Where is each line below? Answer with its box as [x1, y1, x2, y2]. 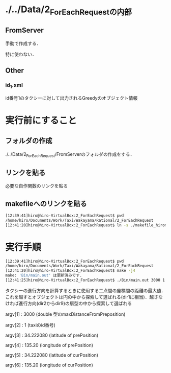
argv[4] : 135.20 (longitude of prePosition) [5, 342, 93, 348]
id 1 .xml [5, 81, 23, 90]
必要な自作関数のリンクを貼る [5, 183, 68, 189]
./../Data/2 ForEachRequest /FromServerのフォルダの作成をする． [5, 151, 135, 158]
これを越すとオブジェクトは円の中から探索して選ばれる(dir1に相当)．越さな [5, 294, 163, 300]
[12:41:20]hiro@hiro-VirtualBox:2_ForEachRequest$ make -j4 [5, 268, 136, 273]
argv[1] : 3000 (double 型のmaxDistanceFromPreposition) [5, 311, 126, 317]
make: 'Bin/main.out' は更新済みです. [5, 273, 82, 278]
